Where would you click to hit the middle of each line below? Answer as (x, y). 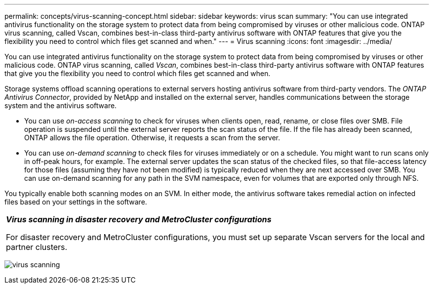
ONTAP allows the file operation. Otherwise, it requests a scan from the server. (152, 138)
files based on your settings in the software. (76, 202)
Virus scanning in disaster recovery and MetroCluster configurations (139, 219)
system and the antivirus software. (61, 105)
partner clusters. (37, 247)
